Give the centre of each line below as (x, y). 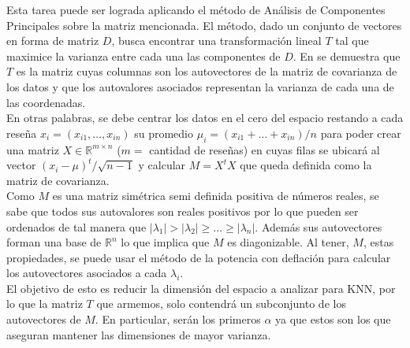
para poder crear (361, 133)
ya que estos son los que (333, 319)
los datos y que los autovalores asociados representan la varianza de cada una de (200, 86)
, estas (378, 242)
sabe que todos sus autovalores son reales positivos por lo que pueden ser (183, 211)
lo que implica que (165, 242)
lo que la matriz (45, 304)
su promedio (164, 133)
